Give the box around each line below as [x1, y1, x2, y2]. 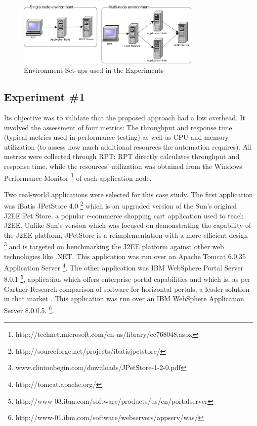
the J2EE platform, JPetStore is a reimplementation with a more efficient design [4, 229, 248, 240]
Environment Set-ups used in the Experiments [24, 65, 164, 75]
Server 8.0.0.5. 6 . [4, 303, 54, 315]
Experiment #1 [4, 89, 85, 105]
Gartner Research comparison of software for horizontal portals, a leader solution [4, 283, 250, 294]
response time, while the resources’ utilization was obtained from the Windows [4, 160, 242, 171]
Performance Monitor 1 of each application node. [4, 171, 152, 183]
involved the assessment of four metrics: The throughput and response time [4, 122, 232, 132]
